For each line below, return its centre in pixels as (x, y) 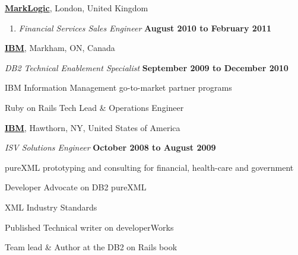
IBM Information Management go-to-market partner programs (118, 87)
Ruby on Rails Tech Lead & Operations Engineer (94, 107)
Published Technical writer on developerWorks (89, 227)
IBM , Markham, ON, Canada (60, 48)
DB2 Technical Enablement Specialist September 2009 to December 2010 (147, 67)
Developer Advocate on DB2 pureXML (76, 187)
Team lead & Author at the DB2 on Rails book (91, 247)
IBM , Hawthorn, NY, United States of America (93, 127)
